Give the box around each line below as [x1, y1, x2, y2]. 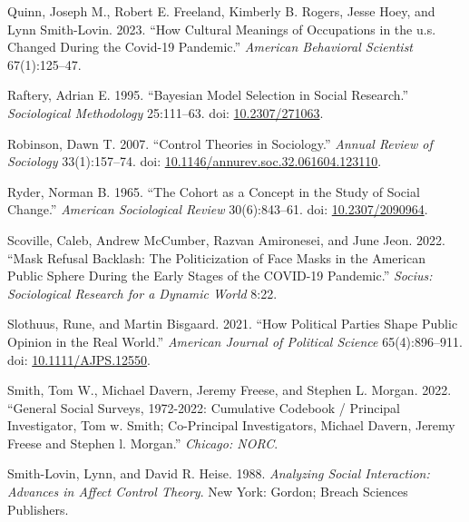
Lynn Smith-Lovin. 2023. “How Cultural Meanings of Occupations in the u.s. [7, 19, 436, 38]
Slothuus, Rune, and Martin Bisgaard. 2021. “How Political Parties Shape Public [7, 314, 458, 333]
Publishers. [7, 499, 69, 518]
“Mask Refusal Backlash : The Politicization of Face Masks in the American [7, 248, 425, 267]
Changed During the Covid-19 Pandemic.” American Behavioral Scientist [7, 37, 414, 56]
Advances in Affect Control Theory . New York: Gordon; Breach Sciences [7, 482, 408, 501]
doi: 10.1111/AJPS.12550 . [7, 350, 151, 369]
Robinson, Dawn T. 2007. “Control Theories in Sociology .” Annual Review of [7, 133, 433, 153]
